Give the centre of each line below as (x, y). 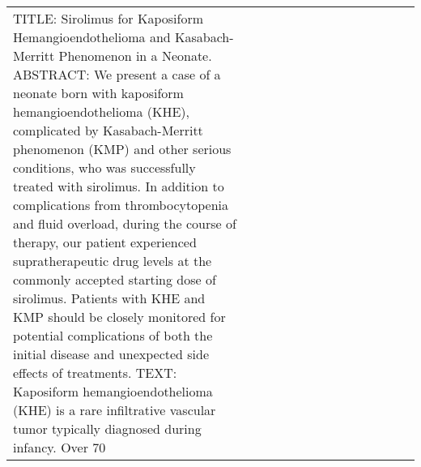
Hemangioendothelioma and (92, 37)
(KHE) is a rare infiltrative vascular (115, 410)
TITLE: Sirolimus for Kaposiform (108, 18)
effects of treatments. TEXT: (95, 373)
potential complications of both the (113, 335)
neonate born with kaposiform (98, 93)
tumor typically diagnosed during (107, 428)
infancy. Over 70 (60, 447)
